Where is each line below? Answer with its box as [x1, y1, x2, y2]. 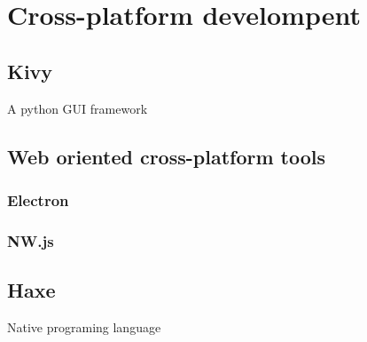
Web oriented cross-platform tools [7, 142, 326, 170]
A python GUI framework [7, 99, 148, 117]
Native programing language [7, 317, 161, 336]
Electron [7, 188, 69, 211]
